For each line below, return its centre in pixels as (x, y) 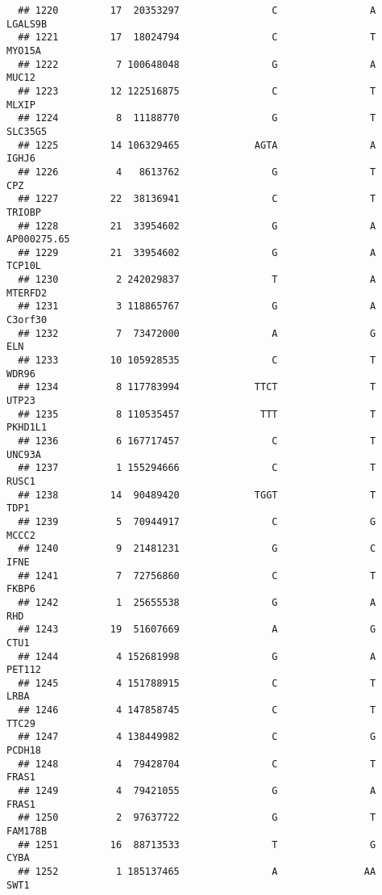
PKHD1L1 (27, 428)
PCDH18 (24, 751)
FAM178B (27, 832)
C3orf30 (27, 320)
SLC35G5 (27, 131)
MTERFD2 (27, 293)
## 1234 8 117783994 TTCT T (197, 387)
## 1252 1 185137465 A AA (197, 872)
